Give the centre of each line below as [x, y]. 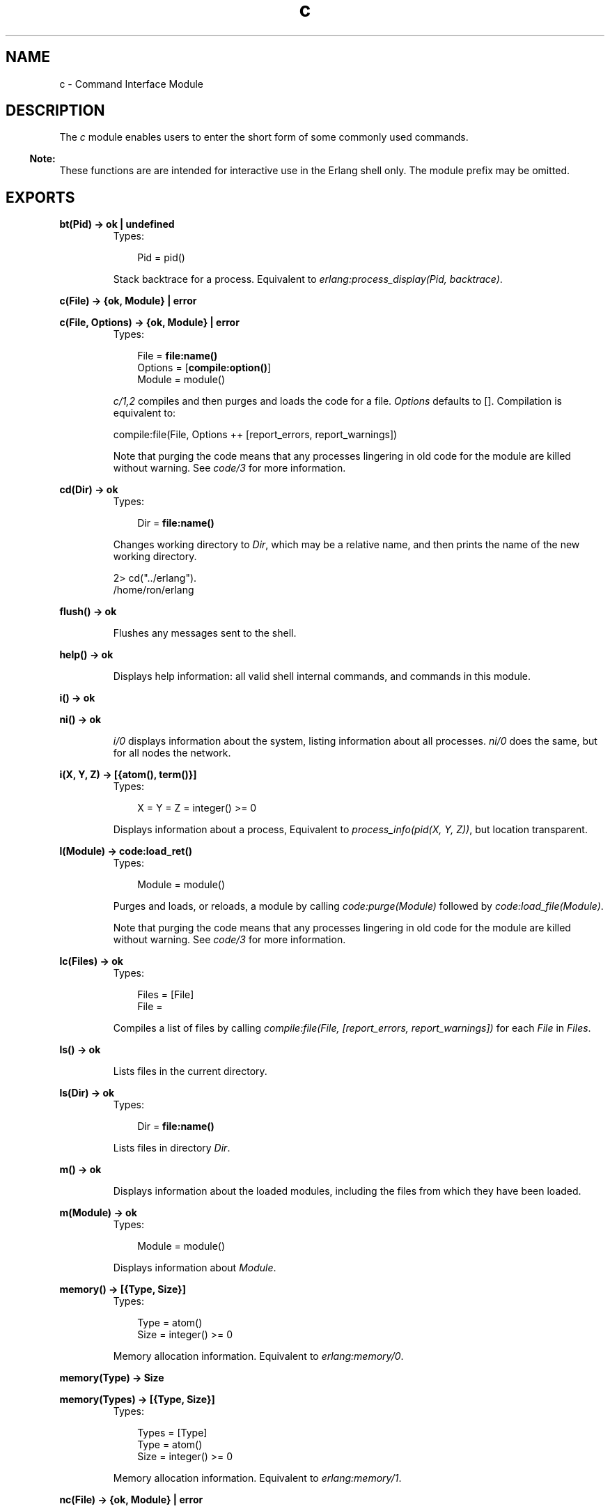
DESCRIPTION [55, 111]
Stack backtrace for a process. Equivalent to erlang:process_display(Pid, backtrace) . [308, 279]
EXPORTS [40, 197]
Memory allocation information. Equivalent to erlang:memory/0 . [258, 1356]
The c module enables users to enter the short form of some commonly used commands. [264, 137]
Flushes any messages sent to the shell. [205, 633]
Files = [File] [166, 995]
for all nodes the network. [172, 753]
